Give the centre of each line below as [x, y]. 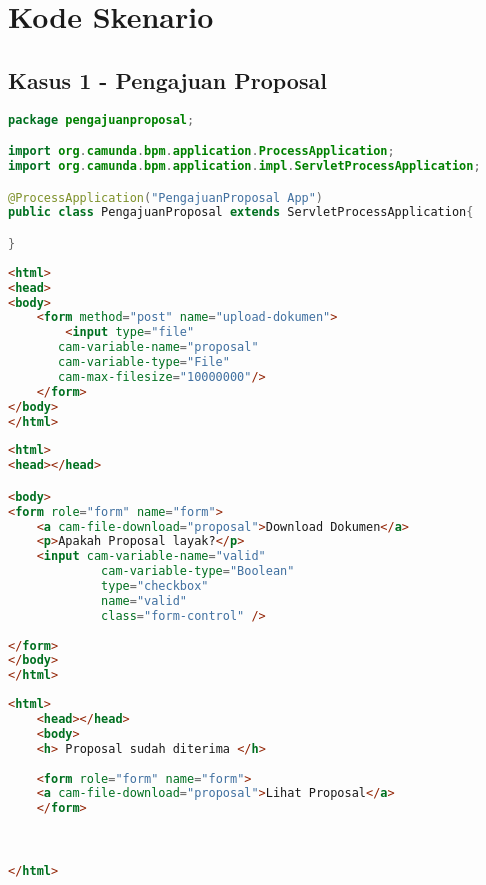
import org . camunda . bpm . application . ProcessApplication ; [201, 151]
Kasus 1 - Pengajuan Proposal [167, 79]
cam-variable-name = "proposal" [158, 347]
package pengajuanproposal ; [101, 119]
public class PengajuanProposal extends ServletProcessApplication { [241, 212]
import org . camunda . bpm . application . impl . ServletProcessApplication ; [244, 165]
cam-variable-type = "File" [144, 362]
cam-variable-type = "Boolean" [198, 571]
